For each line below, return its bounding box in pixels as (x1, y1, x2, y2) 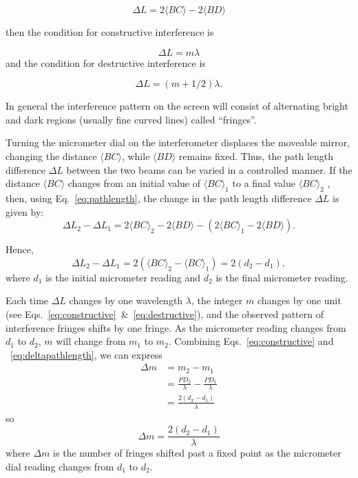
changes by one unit (257, 293, 341, 308)
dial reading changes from (6, 459, 114, 473)
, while (121, 148, 150, 163)
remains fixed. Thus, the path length (178, 148, 334, 163)
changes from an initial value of (67, 176, 200, 190)
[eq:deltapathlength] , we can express (10, 347, 162, 361)
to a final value (232, 176, 295, 190)
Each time (6, 293, 49, 308)
